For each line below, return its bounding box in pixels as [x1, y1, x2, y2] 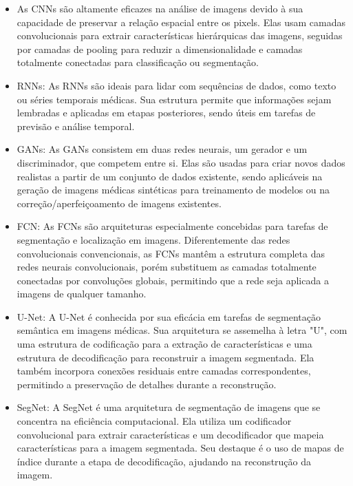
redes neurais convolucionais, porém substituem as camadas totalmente [17, 260, 317, 274]
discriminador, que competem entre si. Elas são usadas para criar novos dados [17, 155, 345, 169]
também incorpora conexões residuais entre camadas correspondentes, [17, 363, 311, 378]
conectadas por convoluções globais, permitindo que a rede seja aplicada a [17, 273, 329, 287]
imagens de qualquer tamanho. [17, 286, 147, 301]
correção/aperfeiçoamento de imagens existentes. [17, 196, 222, 210]
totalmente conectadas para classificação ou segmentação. [17, 55, 259, 70]
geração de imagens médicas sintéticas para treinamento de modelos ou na [17, 182, 330, 197]
